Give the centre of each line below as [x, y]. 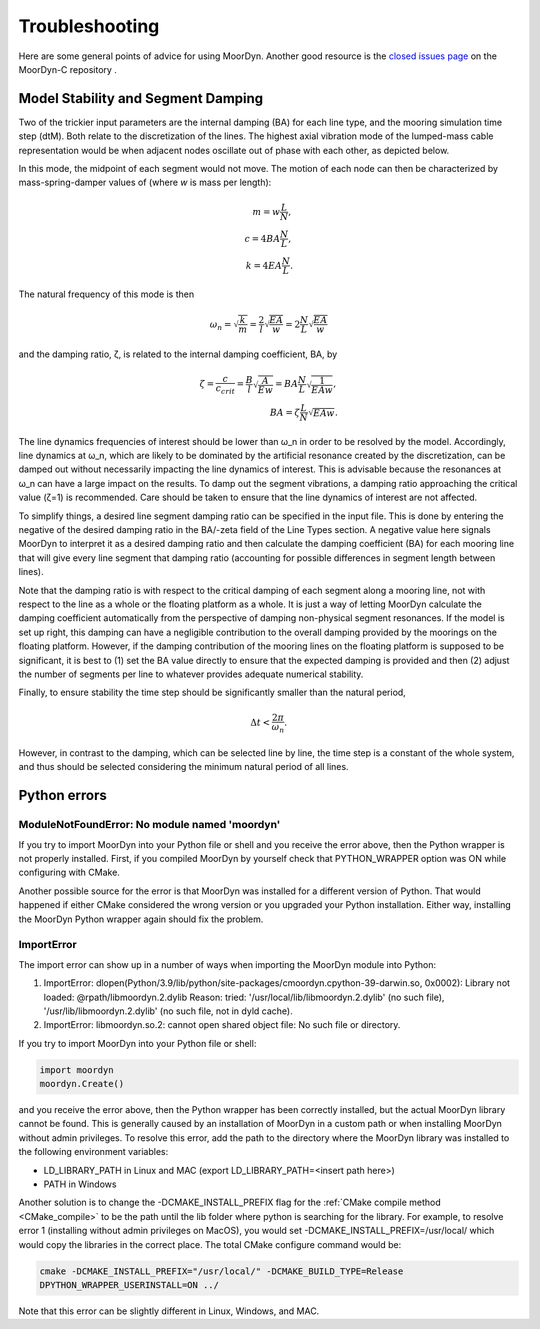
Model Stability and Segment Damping [141, 98]
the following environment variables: [93, 1152]
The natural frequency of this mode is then [106, 294]
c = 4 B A [262, 238]
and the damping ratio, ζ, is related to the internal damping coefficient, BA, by [178, 354]
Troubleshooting [89, 26]
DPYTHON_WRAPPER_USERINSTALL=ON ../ [129, 1284]
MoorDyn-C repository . [67, 69]
